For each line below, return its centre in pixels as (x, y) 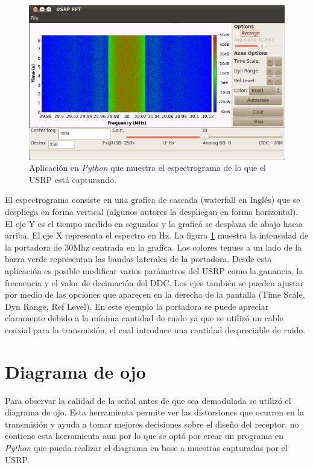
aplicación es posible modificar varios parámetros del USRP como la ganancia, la (154, 270)
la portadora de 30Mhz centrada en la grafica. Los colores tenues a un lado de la (153, 247)
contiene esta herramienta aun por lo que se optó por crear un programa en (144, 436)
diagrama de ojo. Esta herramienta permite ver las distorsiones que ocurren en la (155, 412)
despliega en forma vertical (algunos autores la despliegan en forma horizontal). (152, 211)
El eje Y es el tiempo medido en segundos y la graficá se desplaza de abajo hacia (154, 223)
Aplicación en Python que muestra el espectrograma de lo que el (147, 168)
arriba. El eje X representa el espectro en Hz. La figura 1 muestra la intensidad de (156, 235)
